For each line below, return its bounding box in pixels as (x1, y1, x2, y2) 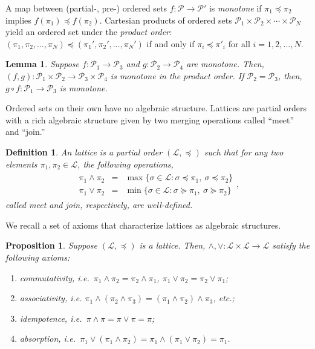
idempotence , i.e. (19, 311, 82, 324)
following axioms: (5, 251, 70, 263)
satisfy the (272, 239, 310, 252)
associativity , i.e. (19, 292, 82, 304)
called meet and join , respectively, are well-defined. (5, 198, 193, 211)
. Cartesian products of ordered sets (99, 13, 232, 26)
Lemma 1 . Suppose (5, 57, 80, 70)
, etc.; (213, 292, 235, 304)
